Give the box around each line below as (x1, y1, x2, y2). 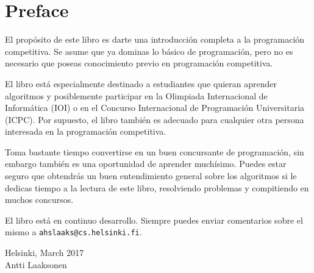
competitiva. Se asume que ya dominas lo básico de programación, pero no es (5, 44, 293, 57)
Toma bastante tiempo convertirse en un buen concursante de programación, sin (5, 145, 304, 158)
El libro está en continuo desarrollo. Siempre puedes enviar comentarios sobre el (5, 213, 303, 226)
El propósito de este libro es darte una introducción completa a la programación (5, 33, 305, 46)
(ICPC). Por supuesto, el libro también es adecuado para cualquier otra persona (5, 113, 304, 126)
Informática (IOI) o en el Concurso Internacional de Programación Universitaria (5, 101, 305, 114)
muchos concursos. (5, 193, 74, 206)
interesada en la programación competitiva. (5, 125, 166, 138)
